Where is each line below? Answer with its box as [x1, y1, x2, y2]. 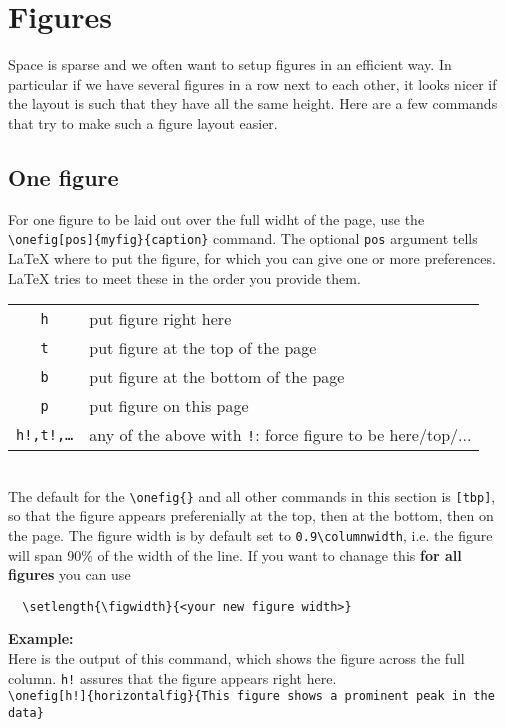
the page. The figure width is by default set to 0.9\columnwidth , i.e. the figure [8, 524, 493, 545]
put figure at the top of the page [89, 336, 317, 360]
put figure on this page [89, 394, 249, 418]
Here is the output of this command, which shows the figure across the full [8, 648, 465, 669]
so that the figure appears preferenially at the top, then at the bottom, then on [8, 505, 494, 526]
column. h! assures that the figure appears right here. [8, 667, 337, 688]
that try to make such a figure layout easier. [8, 112, 278, 133]
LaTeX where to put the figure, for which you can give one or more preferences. [8, 247, 496, 268]
